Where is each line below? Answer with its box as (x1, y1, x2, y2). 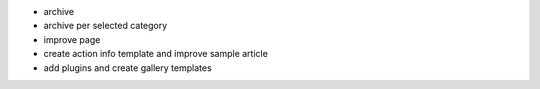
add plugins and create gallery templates (43, 61, 212, 74)
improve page (43, 33, 101, 45)
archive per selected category (43, 20, 168, 32)
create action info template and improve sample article (43, 48, 269, 60)
